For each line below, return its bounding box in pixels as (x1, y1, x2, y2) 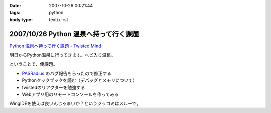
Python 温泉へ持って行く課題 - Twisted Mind (9, 43, 101, 49)
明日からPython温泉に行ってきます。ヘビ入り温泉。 (9, 52, 116, 58)
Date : (9, 3, 21, 8)
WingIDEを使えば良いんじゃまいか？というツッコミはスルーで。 (9, 100, 141, 107)
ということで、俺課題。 (9, 61, 58, 67)
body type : (9, 16, 33, 22)
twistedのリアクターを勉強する (22, 84, 85, 90)
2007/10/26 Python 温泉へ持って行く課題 (9, 30, 139, 38)
